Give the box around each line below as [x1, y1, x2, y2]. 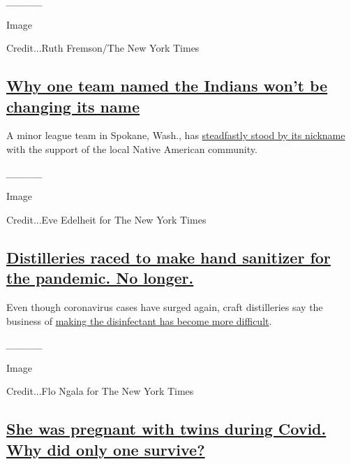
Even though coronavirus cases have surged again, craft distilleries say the [6, 299, 323, 314]
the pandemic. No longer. [6, 267, 194, 289]
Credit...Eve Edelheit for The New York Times [6, 212, 207, 226]
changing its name [6, 95, 140, 117]
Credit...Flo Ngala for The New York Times [6, 384, 194, 398]
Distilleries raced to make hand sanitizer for [6, 246, 331, 268]
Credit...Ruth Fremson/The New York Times [6, 41, 200, 55]
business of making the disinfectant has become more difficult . [6, 313, 272, 328]
